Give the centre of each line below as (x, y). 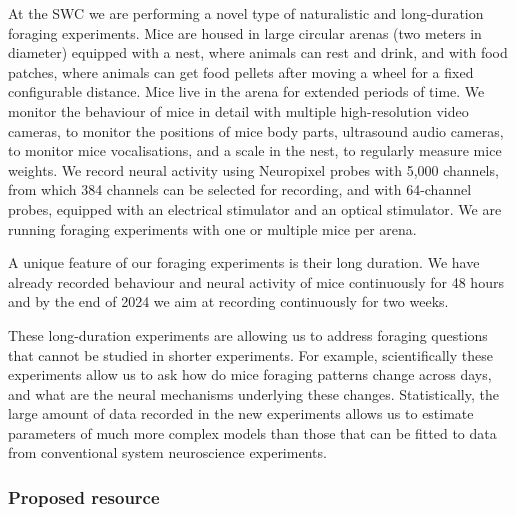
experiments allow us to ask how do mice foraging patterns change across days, (250, 374)
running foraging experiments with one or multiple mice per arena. (212, 228)
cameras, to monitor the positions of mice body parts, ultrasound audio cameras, (256, 130)
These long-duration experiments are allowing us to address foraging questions (248, 334)
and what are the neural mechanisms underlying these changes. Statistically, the (253, 393)
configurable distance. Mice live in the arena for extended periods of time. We (246, 91)
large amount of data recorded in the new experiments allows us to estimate (241, 413)
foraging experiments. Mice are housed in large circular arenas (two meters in (245, 32)
